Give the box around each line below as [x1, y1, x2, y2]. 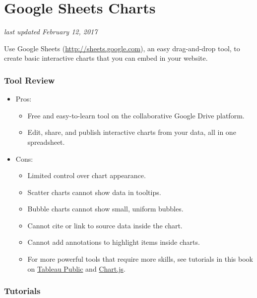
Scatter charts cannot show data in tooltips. [27, 187, 161, 197]
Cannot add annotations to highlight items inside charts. [27, 237, 200, 247]
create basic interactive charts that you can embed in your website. [4, 53, 208, 63]
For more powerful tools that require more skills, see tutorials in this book [27, 254, 253, 264]
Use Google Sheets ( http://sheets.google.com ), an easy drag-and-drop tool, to [4, 43, 240, 53]
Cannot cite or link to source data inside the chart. [27, 220, 183, 230]
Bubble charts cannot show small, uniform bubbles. [27, 203, 184, 214]
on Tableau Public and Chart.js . [27, 263, 126, 274]
